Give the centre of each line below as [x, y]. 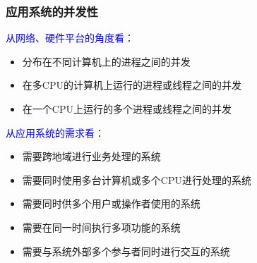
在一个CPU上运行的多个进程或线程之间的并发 [127, 109]
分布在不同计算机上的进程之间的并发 [106, 61]
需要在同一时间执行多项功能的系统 [101, 227]
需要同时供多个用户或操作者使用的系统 [111, 203]
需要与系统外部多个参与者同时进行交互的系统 [126, 251]
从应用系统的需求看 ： [55, 132]
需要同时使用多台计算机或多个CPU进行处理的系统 [137, 179]
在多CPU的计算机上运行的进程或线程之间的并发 [132, 85]
